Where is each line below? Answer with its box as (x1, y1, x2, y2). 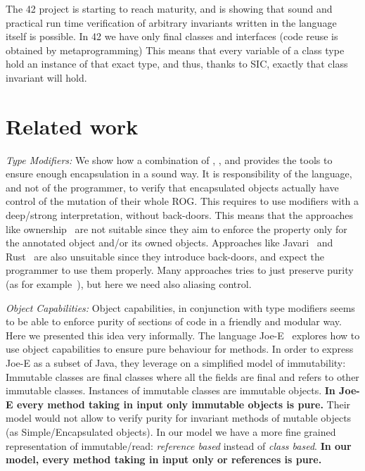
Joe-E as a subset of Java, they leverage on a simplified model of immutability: (6, 356, 346, 370)
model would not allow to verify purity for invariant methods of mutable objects (6, 410, 352, 425)
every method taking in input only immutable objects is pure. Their (16, 396, 351, 411)
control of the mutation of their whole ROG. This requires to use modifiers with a (6, 194, 359, 208)
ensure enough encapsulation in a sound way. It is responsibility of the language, (6, 166, 352, 181)
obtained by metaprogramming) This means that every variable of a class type (6, 42, 345, 57)
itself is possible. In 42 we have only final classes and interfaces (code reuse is (6, 29, 338, 44)
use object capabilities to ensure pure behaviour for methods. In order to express (6, 341, 354, 356)
